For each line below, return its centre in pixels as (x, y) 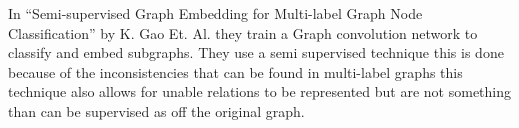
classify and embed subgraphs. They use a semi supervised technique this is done (256, 52)
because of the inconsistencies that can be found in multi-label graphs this (235, 71)
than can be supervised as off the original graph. (156, 110)
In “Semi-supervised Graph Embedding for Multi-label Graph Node (215, 13)
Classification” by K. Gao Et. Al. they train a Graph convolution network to (243, 32)
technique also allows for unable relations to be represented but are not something (260, 91)
